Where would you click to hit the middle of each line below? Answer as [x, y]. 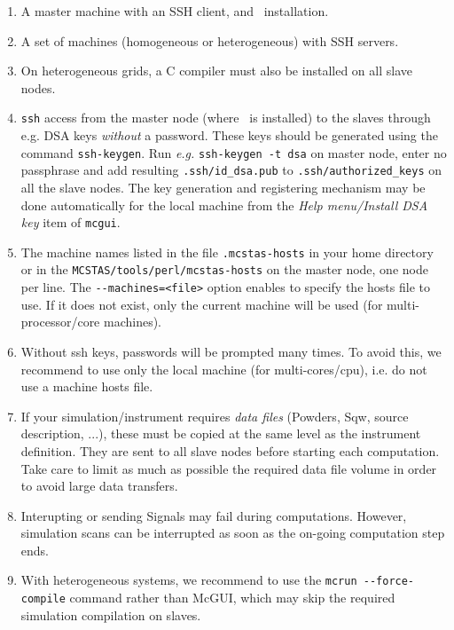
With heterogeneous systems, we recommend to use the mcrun [189, 580]
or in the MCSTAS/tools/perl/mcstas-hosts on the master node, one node [224, 269]
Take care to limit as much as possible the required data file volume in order [229, 468]
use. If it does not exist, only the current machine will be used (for [202, 304]
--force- [389, 582]
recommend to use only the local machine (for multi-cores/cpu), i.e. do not [224, 369]
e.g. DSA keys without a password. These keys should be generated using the [229, 135]
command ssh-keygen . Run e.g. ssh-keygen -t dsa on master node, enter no [234, 152]
